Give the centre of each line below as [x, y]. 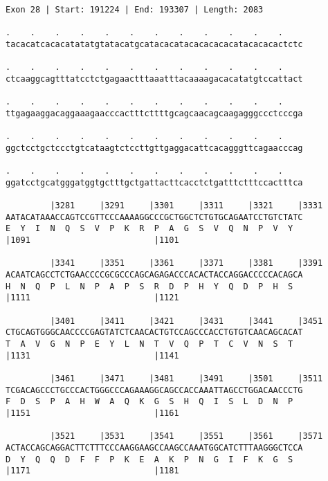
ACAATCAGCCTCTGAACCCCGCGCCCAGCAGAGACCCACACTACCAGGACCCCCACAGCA [154, 275]
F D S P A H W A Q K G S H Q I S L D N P [149, 402]
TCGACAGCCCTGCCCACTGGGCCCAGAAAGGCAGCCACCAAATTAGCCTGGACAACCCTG [154, 390]
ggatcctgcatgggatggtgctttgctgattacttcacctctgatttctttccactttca [154, 182]
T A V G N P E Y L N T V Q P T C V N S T [149, 344]
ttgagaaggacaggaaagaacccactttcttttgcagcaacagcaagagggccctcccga [154, 113]
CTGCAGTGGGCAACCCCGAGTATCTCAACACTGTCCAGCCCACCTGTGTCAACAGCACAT [154, 333]
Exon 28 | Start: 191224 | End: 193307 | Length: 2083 [135, 10]
